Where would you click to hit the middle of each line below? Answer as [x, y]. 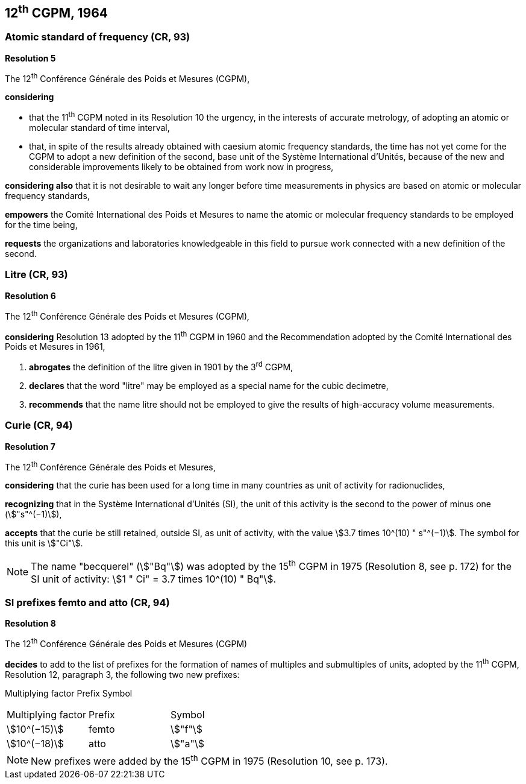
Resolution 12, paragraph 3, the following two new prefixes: [122, 674]
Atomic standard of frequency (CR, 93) [98, 37]
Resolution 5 [30, 58]
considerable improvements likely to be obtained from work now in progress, [181, 167]
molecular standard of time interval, [99, 128]
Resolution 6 [30, 296]
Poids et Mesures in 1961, [55, 347]
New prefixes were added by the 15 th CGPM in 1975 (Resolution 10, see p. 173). [209, 760]
